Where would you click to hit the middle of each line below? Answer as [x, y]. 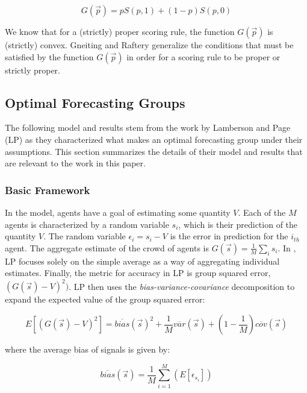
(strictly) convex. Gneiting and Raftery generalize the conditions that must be [149, 45]
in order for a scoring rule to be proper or [203, 56]
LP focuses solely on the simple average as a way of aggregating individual [142, 261]
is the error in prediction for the [229, 236]
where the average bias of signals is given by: [88, 349]
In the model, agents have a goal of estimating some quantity [118, 212]
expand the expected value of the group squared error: [105, 299]
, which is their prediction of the [238, 224]
